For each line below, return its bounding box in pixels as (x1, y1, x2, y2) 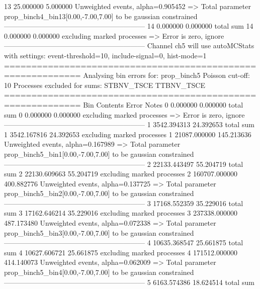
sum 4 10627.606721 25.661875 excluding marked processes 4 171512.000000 (4, 247, 237, 257)
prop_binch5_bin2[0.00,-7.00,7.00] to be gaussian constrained (4, 188, 194, 199)
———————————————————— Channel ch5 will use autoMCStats (4, 40, 254, 51)
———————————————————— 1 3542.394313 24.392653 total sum (4, 119, 254, 130)
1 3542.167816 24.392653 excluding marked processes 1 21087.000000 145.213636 (4, 129, 251, 139)
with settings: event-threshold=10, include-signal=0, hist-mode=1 (4, 50, 207, 60)
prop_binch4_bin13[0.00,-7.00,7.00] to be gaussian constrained (4, 11, 198, 21)
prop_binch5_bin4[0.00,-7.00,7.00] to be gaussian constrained (4, 267, 194, 277)
